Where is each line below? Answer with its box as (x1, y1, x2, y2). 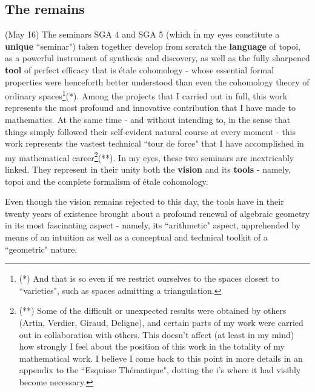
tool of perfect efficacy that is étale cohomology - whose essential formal (5, 63, 274, 76)
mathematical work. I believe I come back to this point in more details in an (19, 351, 303, 364)
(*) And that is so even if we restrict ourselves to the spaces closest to (19, 272, 279, 285)
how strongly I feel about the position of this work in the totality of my (19, 340, 285, 353)
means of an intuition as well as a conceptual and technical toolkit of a (5, 231, 268, 244)
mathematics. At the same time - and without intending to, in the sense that (5, 113, 291, 126)
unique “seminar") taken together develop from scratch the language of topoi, (5, 39, 300, 52)
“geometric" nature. (5, 242, 78, 255)
